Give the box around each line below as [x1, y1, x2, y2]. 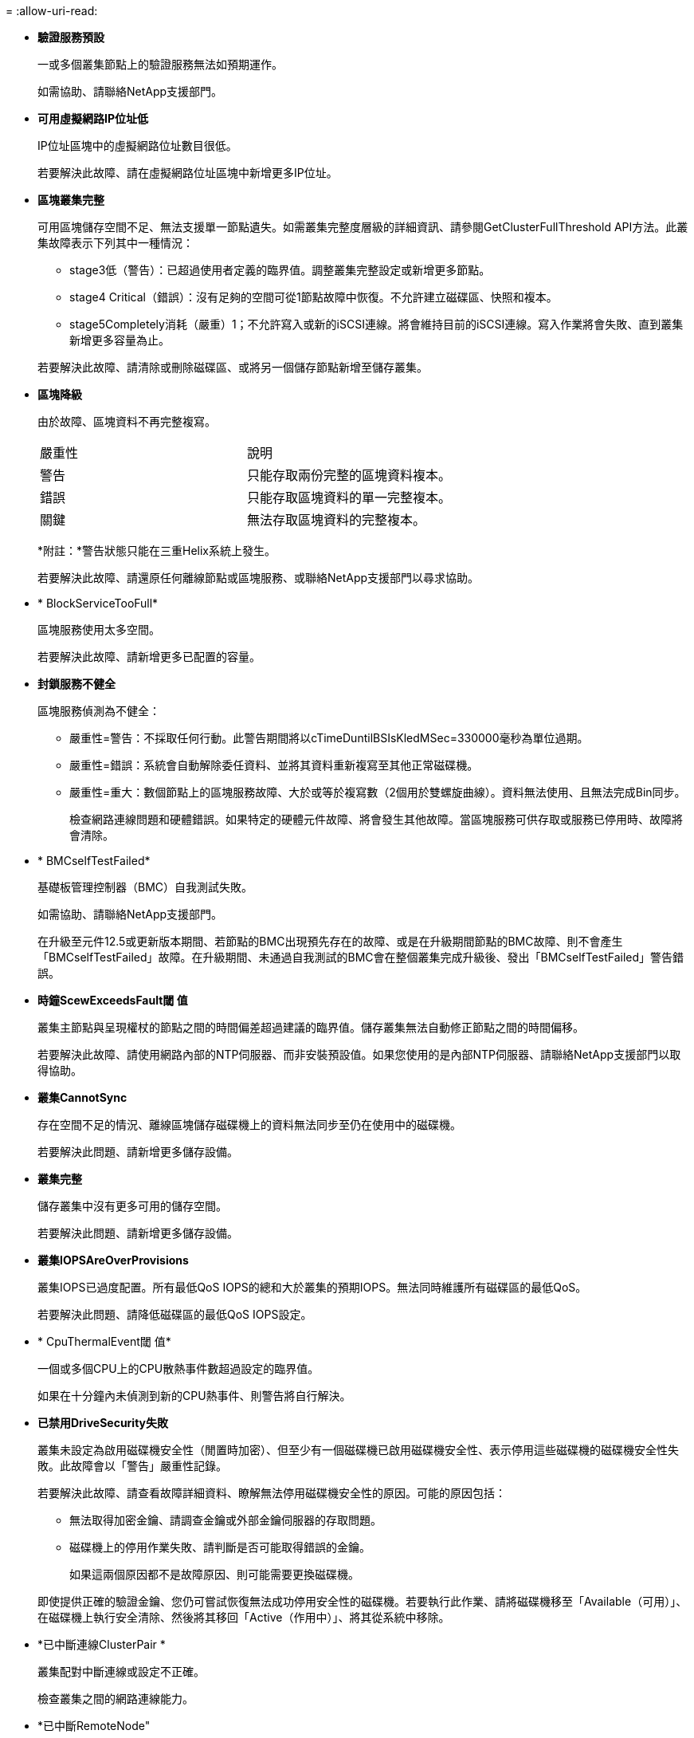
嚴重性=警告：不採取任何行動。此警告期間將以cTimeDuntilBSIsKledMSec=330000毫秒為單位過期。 [69, 731, 589, 745]
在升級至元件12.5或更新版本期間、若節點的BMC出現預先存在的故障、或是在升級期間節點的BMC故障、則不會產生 [37, 934, 623, 948]
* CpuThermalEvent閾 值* [37, 1335, 171, 1348]
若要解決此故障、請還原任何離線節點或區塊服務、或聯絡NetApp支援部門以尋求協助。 [37, 571, 480, 584]
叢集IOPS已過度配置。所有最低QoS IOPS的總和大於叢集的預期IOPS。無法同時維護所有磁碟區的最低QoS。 [37, 1280, 587, 1294]
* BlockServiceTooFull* [37, 596, 159, 610]
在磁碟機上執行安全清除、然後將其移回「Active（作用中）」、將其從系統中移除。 [37, 1610, 450, 1624]
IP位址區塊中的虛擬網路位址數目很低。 [37, 139, 237, 152]
